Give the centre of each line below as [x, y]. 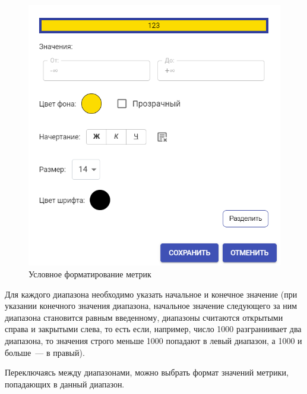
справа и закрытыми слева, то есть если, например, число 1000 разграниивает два [153, 329]
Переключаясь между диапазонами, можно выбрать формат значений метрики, [147, 372]
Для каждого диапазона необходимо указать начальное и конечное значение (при [151, 294]
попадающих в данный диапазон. [65, 384]
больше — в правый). [45, 352]
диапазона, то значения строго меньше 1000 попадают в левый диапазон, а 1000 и [153, 340]
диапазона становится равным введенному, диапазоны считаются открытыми [144, 317]
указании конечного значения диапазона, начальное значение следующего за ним [151, 306]
